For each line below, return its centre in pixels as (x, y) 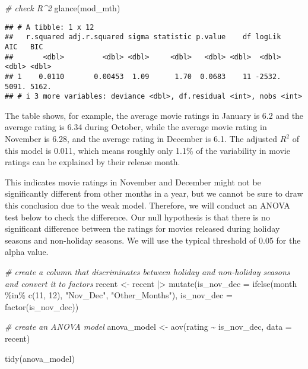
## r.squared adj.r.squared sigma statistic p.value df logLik (143, 37)
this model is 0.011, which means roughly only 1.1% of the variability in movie (147, 150)
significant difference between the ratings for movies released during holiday (142, 228)
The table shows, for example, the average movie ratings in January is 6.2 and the (154, 115)
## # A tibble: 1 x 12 (50, 27)
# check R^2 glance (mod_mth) (63, 8)
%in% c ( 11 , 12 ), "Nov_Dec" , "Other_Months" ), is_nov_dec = (119, 295)
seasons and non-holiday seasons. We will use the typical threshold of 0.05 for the (153, 240)
